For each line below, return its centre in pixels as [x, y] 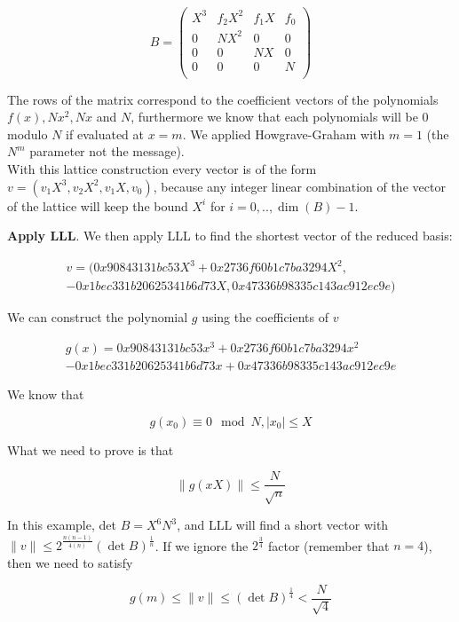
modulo [28, 134]
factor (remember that [328, 545]
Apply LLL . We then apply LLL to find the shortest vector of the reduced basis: [230, 236]
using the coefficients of [265, 317]
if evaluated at [105, 134]
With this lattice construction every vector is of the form [162, 169]
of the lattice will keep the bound [98, 205]
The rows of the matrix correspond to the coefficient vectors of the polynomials [223, 99]
